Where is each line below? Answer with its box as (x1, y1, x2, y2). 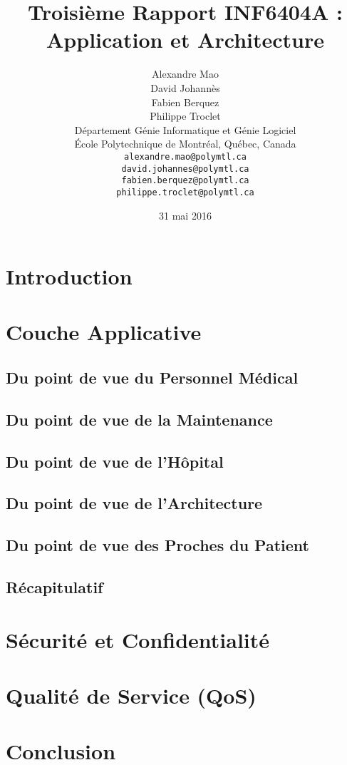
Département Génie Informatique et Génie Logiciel (74, 122, 296, 137)
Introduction (6, 262, 133, 291)
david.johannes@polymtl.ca (121, 163, 249, 174)
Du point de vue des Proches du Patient (6, 534, 309, 556)
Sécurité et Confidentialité (6, 625, 270, 654)
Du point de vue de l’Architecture (6, 492, 263, 514)
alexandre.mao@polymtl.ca (124, 151, 247, 162)
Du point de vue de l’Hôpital (6, 450, 224, 472)
